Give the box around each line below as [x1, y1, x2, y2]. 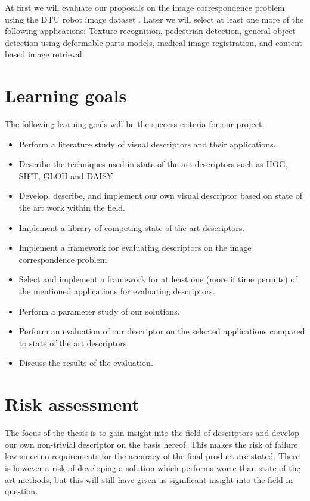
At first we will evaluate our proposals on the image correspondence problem [5, 1, 285, 13]
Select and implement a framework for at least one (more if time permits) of [18, 273, 297, 285]
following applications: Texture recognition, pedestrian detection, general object [5, 24, 296, 37]
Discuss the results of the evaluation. [18, 356, 153, 369]
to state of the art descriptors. [18, 336, 129, 349]
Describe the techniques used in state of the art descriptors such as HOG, [18, 158, 288, 170]
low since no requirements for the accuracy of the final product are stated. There [5, 450, 300, 462]
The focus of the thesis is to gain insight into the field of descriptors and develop [5, 426, 299, 439]
